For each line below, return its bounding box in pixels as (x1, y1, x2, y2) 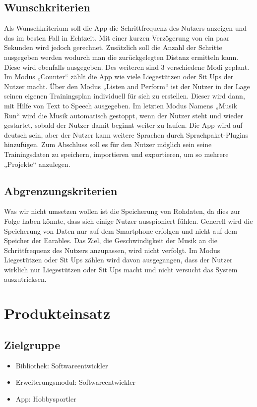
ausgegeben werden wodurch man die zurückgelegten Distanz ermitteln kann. (4, 51, 239, 62)
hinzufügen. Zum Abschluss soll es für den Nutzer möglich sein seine (4, 139, 212, 150)
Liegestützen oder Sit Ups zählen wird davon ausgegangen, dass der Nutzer (4, 254, 233, 265)
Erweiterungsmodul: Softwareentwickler (15, 377, 135, 387)
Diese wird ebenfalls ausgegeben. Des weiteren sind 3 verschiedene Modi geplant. (4, 61, 250, 72)
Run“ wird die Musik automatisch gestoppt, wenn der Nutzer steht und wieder (4, 110, 244, 120)
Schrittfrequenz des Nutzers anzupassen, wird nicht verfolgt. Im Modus (4, 245, 220, 255)
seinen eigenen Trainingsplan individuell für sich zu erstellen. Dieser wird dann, (4, 91, 245, 101)
